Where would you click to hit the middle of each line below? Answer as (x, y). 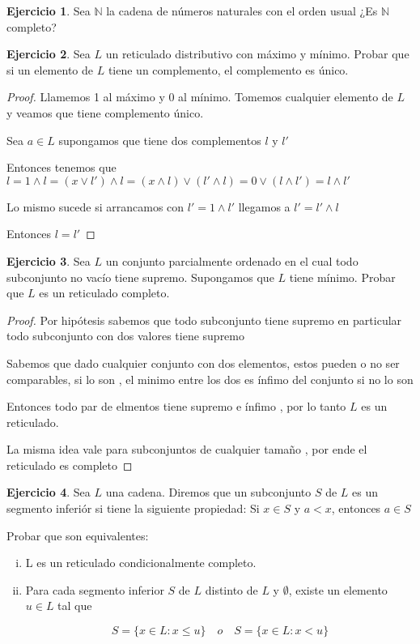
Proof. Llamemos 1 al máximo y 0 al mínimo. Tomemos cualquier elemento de (200, 97)
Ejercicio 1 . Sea (49, 11)
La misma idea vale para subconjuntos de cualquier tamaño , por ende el (187, 449)
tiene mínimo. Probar (342, 277)
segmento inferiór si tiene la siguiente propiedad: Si (133, 508)
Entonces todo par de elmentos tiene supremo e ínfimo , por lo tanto (176, 406)
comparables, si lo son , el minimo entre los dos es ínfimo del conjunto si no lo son (210, 379)
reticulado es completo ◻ (70, 465)
